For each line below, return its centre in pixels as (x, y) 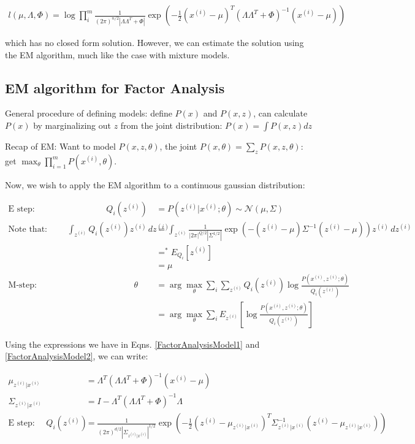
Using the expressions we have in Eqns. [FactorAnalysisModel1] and (132, 344)
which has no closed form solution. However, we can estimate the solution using (154, 43)
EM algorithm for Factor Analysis (115, 87)
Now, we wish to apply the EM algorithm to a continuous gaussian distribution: (155, 184)
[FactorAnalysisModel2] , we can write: (77, 356)
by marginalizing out (72, 125)
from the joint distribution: (171, 125)
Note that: (28, 230)
